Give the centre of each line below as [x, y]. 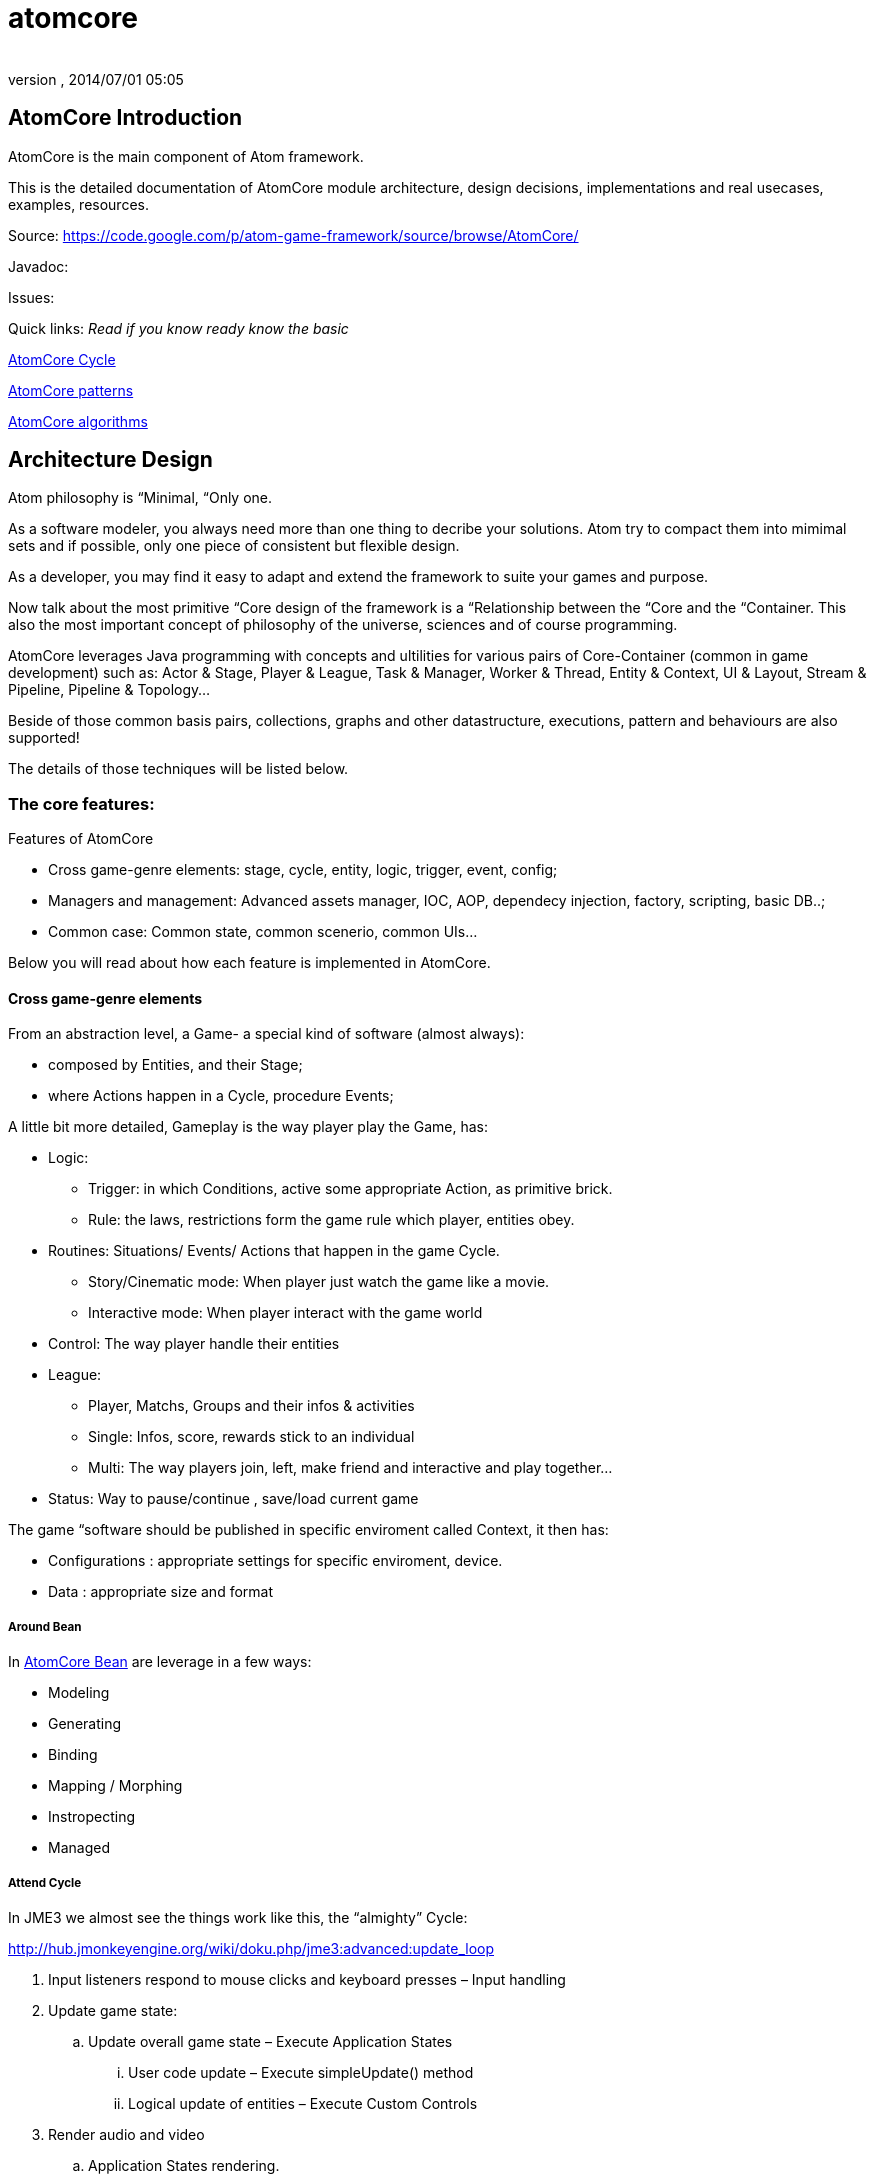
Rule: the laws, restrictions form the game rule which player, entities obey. [331, 1220]
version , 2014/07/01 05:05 [96, 79]
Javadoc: [38, 266]
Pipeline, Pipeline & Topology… [109, 690]
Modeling [79, 1693]
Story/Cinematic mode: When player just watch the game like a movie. [319, 1282]
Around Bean [45, 1626]
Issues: [31, 297]
